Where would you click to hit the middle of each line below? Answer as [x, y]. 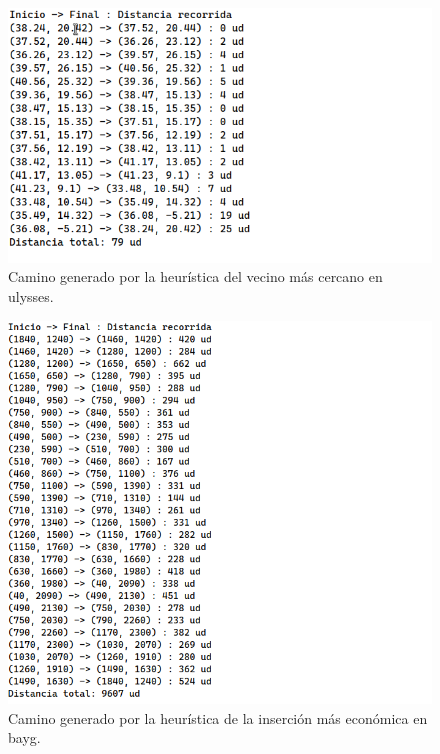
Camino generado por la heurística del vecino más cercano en [195, 276]
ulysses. [31, 295]
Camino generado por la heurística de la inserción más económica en [218, 717]
